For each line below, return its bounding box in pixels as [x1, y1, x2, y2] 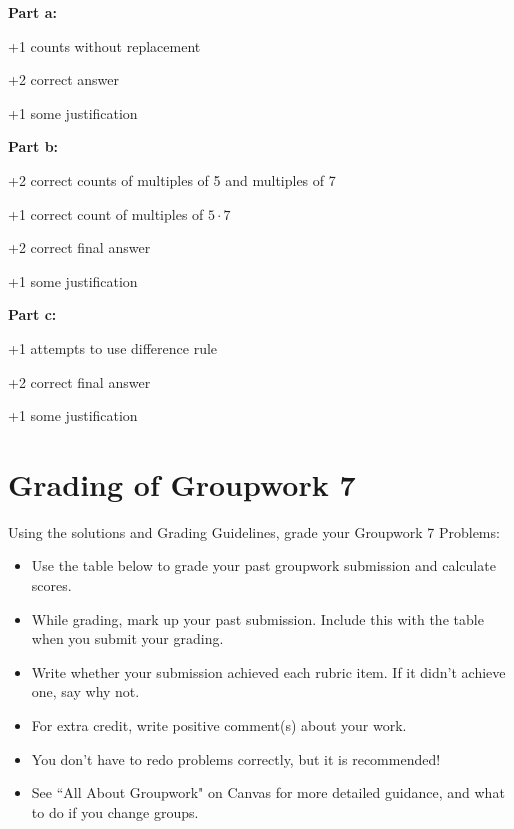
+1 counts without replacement [8, 35, 201, 56]
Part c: [8, 304, 57, 325]
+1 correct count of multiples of [8, 203, 204, 224]
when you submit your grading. [31, 628, 224, 649]
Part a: [8, 2, 57, 22]
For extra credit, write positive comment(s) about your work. [31, 715, 407, 735]
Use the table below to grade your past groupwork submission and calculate [31, 555, 496, 576]
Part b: [8, 136, 59, 157]
